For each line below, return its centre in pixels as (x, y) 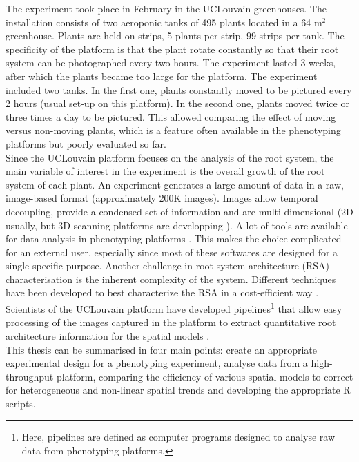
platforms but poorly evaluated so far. (86, 143)
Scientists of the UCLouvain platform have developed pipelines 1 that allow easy (174, 308)
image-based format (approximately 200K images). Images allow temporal (162, 198)
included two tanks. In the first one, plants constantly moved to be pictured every (179, 89)
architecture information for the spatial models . (108, 335)
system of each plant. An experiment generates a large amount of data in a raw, (175, 184)
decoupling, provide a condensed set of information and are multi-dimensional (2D (179, 211)
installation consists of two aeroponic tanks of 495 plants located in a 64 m (164, 22)
